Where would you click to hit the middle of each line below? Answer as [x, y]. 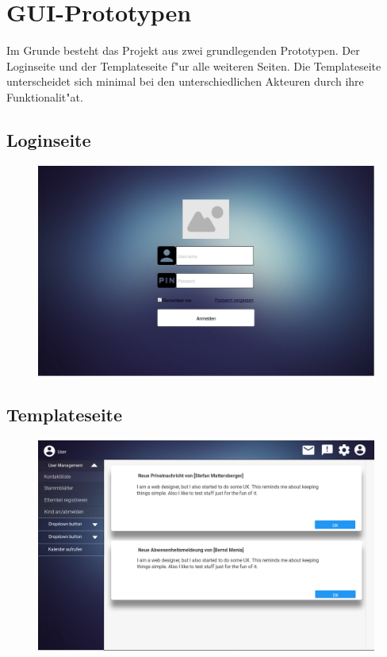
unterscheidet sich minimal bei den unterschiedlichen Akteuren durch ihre [185, 81]
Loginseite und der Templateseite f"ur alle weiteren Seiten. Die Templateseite [194, 65]
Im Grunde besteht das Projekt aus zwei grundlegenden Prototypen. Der [183, 50]
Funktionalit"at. [45, 96]
